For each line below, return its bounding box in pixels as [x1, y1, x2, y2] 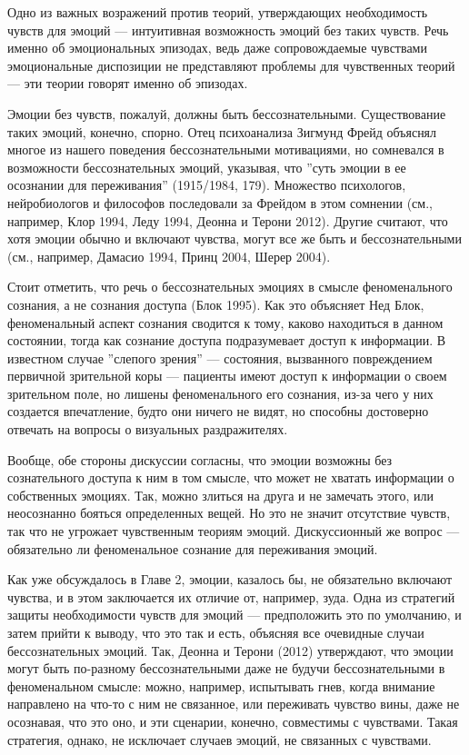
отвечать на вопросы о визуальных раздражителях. [7, 420, 288, 439]
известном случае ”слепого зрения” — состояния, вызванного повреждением [7, 348, 433, 367]
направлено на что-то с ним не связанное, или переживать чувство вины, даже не [7, 694, 460, 713]
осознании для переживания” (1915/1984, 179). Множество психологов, [7, 175, 406, 194]
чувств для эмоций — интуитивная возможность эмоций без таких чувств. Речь [7, 20, 449, 39]
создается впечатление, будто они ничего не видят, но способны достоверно [7, 402, 429, 421]
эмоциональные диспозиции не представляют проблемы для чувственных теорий [7, 55, 455, 75]
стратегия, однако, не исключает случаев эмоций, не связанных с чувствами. [7, 730, 432, 749]
